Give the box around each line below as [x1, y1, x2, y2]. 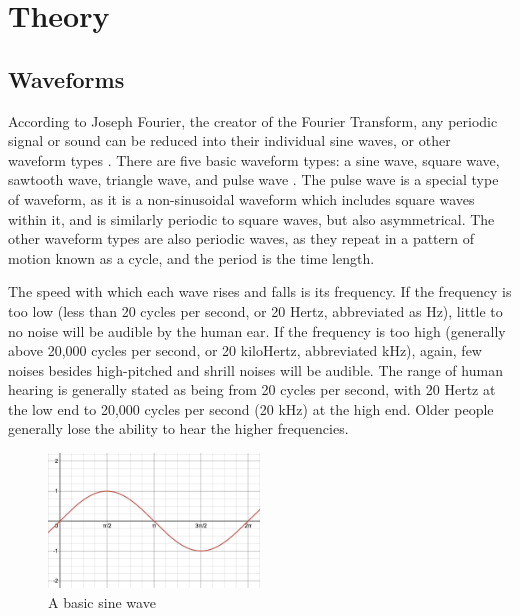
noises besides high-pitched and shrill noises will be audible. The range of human [8, 359, 503, 380]
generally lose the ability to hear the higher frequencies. [8, 418, 349, 439]
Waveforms [8, 63, 125, 94]
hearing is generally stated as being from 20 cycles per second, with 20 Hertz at [8, 379, 496, 400]
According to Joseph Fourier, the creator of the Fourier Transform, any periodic [8, 110, 498, 131]
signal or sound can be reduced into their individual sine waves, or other [8, 130, 451, 151]
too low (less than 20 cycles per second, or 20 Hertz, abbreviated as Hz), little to [8, 300, 503, 321]
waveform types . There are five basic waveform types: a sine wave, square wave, [8, 149, 500, 170]
